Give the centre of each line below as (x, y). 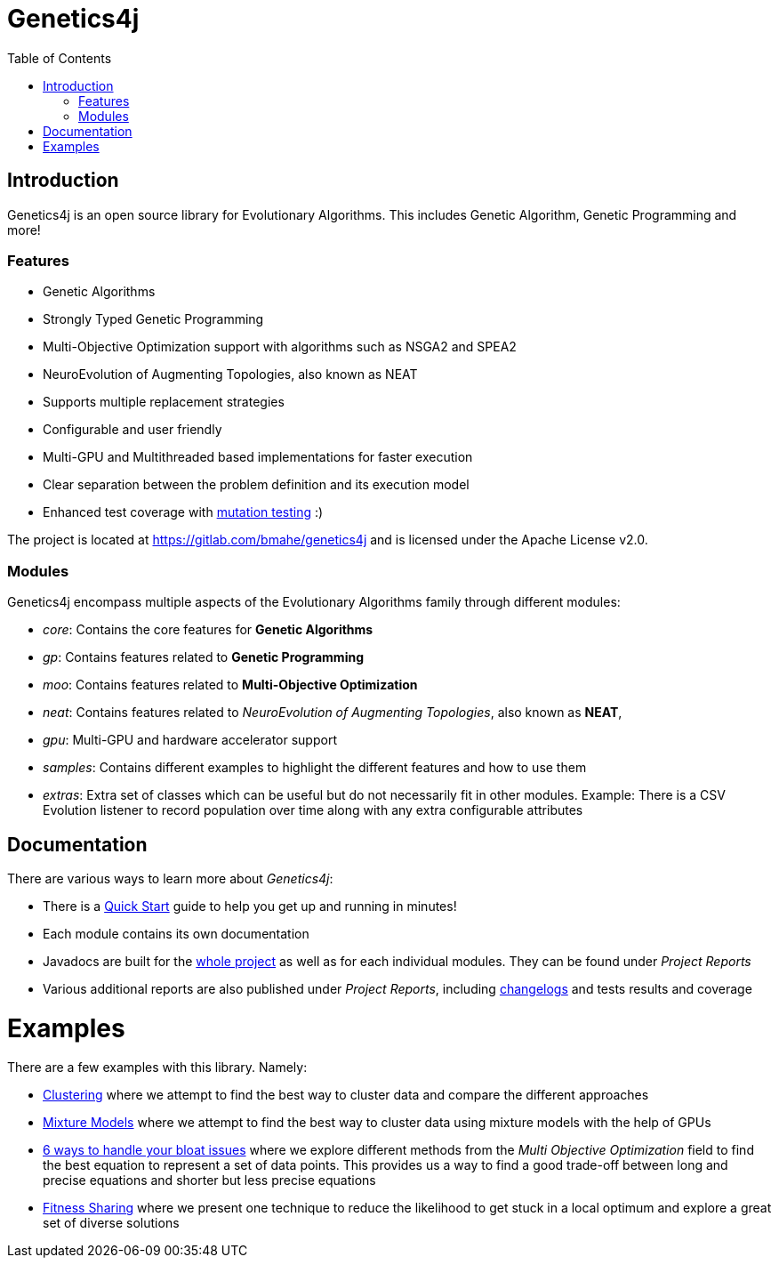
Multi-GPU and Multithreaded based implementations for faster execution (258, 457)
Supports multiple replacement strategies (164, 402)
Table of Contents (60, 58)
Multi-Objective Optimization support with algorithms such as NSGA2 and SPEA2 (280, 347)
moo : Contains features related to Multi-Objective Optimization (230, 685)
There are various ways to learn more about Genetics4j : (170, 878)
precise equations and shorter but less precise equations (209, 1180)
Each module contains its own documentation (176, 933)
